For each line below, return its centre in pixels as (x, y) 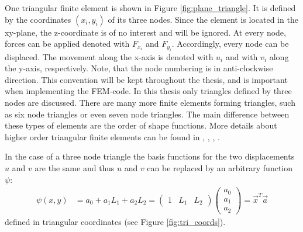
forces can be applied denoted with (67, 44)
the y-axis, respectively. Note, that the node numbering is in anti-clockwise (139, 68)
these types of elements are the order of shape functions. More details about (141, 125)
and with (242, 56)
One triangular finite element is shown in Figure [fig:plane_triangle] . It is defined (150, 8)
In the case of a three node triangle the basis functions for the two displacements (150, 156)
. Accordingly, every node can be (230, 44)
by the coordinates (38, 19)
